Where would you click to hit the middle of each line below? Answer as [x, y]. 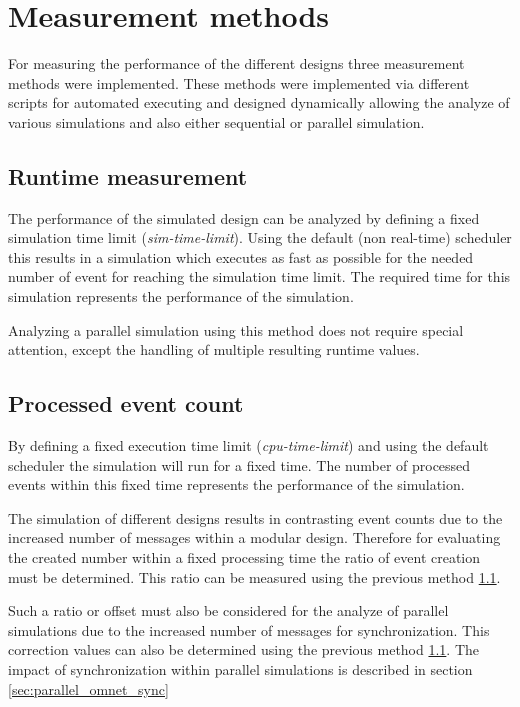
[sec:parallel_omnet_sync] [88, 688]
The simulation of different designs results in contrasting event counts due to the [255, 517]
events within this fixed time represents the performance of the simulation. [236, 484]
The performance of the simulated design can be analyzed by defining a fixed [244, 217]
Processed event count [126, 403]
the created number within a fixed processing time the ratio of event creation [244, 557]
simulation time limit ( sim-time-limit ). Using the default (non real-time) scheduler [260, 237]
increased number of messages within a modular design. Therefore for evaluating [254, 537]
